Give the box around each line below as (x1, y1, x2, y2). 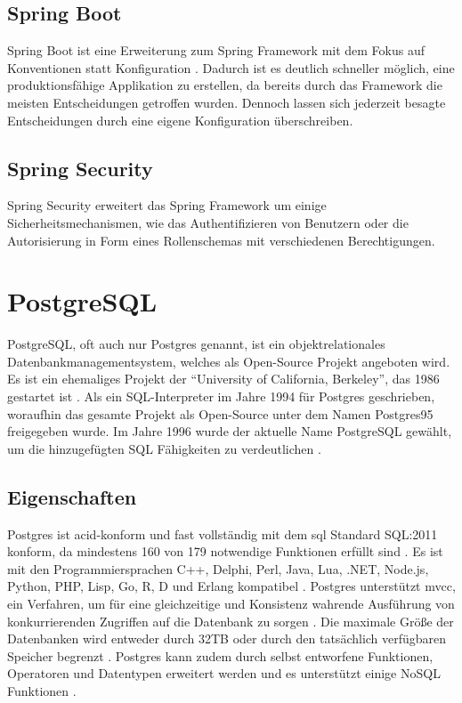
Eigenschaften (7, 482, 137, 510)
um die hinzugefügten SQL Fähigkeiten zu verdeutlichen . (7, 439, 321, 457)
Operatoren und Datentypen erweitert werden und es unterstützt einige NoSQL (7, 664, 441, 683)
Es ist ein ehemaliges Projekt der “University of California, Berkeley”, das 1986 (7, 369, 440, 388)
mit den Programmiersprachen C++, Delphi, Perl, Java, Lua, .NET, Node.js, (7, 559, 429, 578)
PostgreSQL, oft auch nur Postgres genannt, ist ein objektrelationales (7, 335, 385, 353)
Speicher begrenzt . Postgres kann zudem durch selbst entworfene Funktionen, (7, 646, 434, 665)
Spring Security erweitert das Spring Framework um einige (7, 196, 327, 214)
